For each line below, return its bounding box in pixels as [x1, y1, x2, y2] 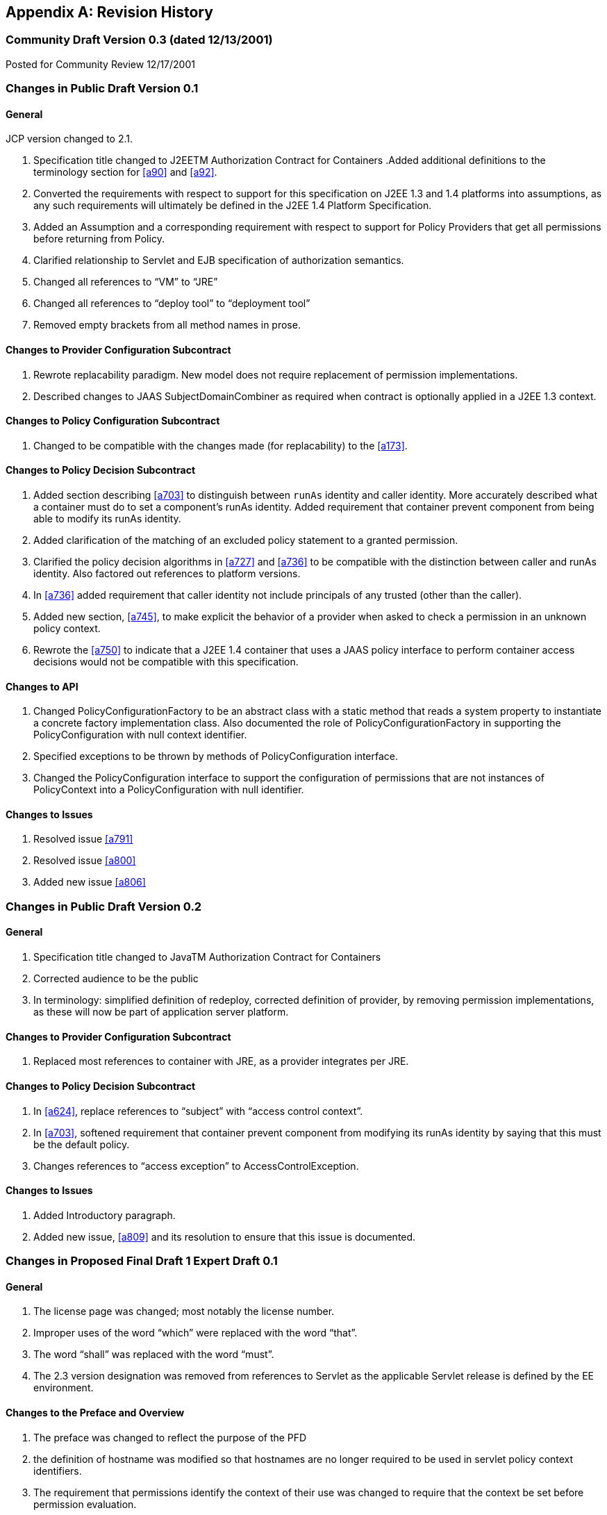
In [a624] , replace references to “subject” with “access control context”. [33, 1104, 363, 1117]
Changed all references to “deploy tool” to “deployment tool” [33, 297, 310, 310]
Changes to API [6, 680, 78, 693]
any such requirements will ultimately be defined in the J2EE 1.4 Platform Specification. [33, 199, 432, 212]
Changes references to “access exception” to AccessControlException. [33, 1159, 359, 1172]
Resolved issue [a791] [33, 833, 133, 845]
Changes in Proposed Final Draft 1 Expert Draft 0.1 [6, 1254, 278, 1268]
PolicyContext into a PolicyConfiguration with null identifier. [33, 784, 304, 796]
